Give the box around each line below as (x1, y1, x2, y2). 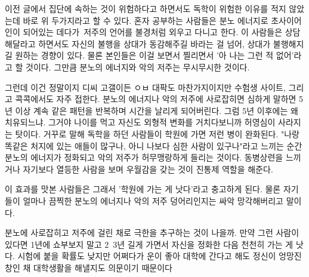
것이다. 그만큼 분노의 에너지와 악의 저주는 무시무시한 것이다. (26, 60, 250, 73)
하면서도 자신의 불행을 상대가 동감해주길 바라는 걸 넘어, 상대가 (38, 37, 271, 50)
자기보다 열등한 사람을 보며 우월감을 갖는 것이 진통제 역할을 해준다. (23, 162, 273, 175)
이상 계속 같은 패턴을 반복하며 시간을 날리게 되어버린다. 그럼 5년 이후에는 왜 (15, 104, 298, 116)
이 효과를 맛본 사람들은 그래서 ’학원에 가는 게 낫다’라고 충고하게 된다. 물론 (5, 183, 281, 195)
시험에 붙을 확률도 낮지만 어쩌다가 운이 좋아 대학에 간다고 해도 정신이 (17, 250, 276, 262)
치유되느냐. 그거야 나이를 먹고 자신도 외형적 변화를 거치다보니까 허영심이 (5, 116, 276, 128)
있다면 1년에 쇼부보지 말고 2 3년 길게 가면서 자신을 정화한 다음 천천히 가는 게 (5, 238, 293, 250)
